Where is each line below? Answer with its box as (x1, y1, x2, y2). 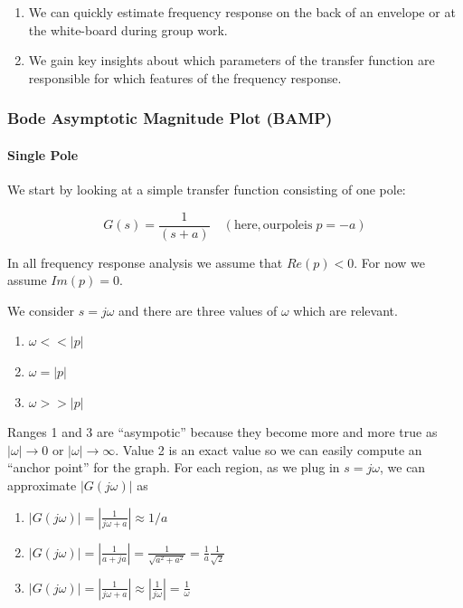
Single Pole (7, 145, 79, 164)
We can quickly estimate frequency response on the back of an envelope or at (28, 3, 456, 21)
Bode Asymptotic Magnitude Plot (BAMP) (7, 107, 333, 129)
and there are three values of (118, 300, 278, 319)
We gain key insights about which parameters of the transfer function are (28, 51, 435, 70)
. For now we (354, 252, 426, 271)
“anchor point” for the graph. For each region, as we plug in (7, 458, 340, 477)
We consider (7, 300, 75, 319)
